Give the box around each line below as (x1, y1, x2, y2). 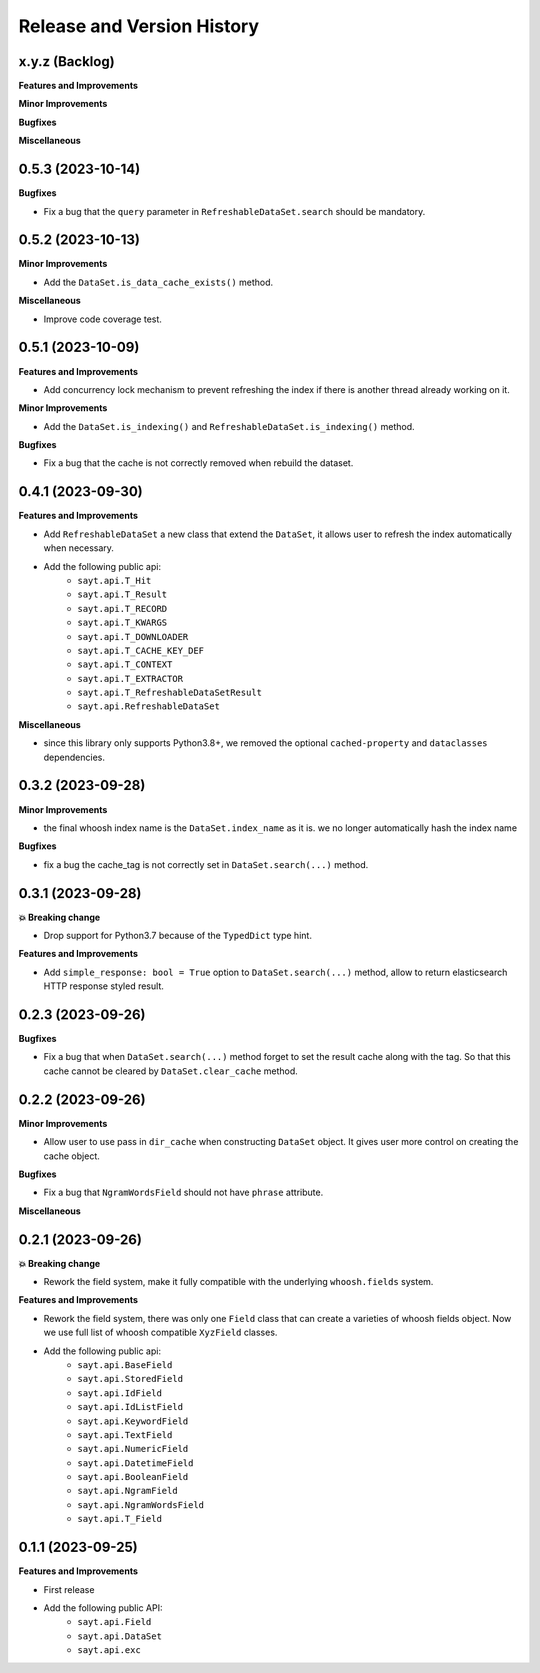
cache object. (43, 1150, 100, 1162)
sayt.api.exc (77, 1645, 142, 1656)
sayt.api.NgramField (77, 1485, 179, 1497)
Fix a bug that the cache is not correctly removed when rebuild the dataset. (43, 457, 354, 469)
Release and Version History (18, 15, 260, 37)
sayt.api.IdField (77, 1387, 162, 1399)
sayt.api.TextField (77, 1429, 173, 1440)
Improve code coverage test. (43, 313, 162, 325)
